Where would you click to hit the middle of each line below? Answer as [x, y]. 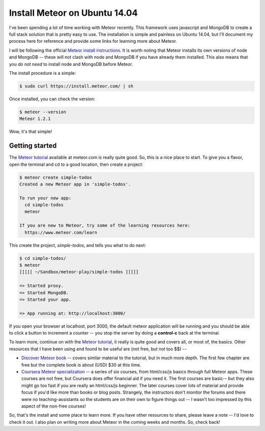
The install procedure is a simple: [42, 73]
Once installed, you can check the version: [52, 99]
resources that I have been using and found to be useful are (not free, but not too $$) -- [98, 349]
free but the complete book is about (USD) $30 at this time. [81, 365]
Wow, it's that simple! [31, 132]
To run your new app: [45, 198]
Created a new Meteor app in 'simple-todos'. [75, 184]
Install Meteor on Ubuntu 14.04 [74, 13]
